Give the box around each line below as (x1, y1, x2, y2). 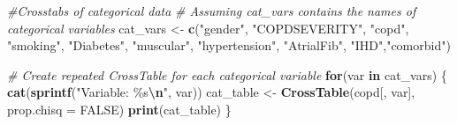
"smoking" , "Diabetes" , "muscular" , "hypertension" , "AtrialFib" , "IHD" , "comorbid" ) (7, 36, 451, 55)
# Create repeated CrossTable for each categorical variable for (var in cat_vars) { (7, 65, 447, 84)
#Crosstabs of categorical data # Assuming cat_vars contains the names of (7, 2, 416, 19)
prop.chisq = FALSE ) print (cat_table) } (7, 99, 232, 118)
